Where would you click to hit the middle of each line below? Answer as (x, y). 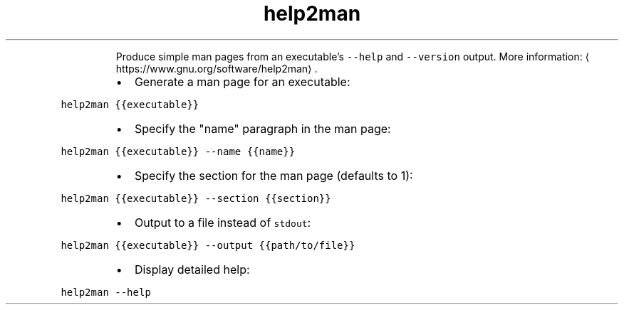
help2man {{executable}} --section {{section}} (196, 198)
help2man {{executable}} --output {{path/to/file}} (208, 245)
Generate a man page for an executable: (242, 81)
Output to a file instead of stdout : (223, 222)
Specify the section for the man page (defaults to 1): (274, 175)
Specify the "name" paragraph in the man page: (262, 128)
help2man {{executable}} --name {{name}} (178, 151)
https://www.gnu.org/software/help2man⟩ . (217, 68)
